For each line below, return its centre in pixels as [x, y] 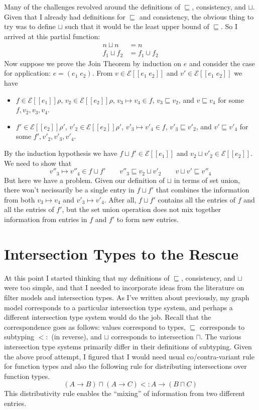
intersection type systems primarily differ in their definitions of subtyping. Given [128, 346]
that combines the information [203, 190]
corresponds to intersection [152, 337]
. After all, [120, 199]
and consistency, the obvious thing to [197, 16]
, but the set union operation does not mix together [141, 209]
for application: [28, 73]
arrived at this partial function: [52, 36]
